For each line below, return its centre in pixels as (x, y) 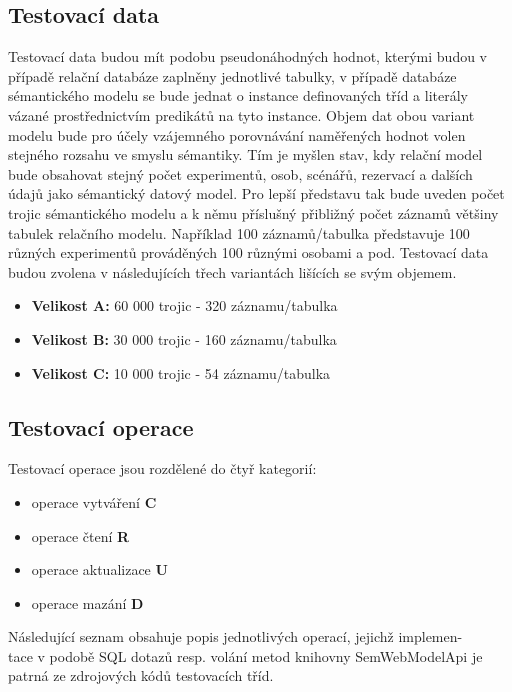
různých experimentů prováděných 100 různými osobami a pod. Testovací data (248, 252)
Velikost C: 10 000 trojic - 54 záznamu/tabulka (181, 372)
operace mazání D (87, 602)
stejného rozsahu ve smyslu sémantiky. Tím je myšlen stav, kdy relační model (245, 154)
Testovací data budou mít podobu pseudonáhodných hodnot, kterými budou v (248, 56)
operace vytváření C (94, 501)
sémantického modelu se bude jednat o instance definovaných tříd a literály (238, 95)
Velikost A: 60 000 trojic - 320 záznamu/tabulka (184, 305)
